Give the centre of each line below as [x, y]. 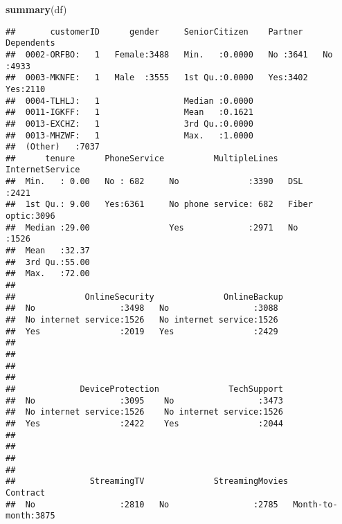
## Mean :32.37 [48, 251]
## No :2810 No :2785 [142, 504]
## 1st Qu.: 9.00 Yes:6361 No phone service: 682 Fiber [159, 205]
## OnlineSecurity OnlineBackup [144, 297]
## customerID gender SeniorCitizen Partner [154, 31]
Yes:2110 [26, 89]
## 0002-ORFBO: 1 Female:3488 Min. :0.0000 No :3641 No [169, 54]
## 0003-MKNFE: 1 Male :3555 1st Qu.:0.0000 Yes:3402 [157, 78]
